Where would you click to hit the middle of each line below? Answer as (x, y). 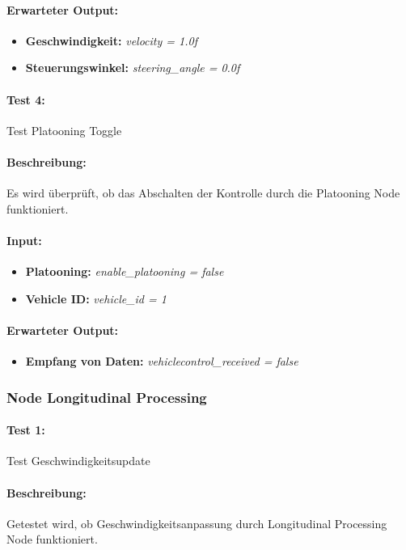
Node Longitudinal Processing (107, 397)
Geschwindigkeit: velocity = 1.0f (111, 40)
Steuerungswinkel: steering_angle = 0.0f (133, 68)
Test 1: (26, 430)
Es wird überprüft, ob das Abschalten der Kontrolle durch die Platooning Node (203, 193)
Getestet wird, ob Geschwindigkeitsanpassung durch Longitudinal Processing (197, 523)
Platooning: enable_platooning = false (125, 271)
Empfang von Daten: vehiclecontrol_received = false (162, 361)
